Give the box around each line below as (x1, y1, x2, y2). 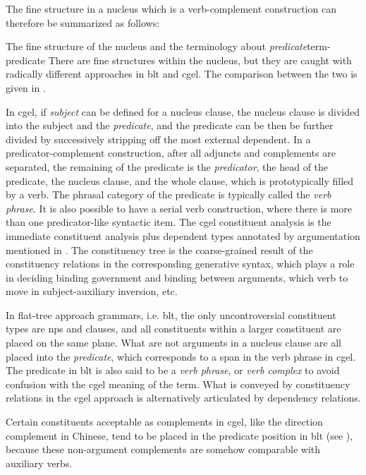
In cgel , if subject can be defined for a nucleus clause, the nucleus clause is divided (6, 104, 360, 119)
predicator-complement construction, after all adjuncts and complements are (6, 145, 336, 160)
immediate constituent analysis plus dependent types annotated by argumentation (6, 228, 360, 243)
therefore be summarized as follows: (6, 15, 160, 30)
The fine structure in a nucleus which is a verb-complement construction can (6, 1, 337, 16)
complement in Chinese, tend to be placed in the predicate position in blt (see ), (6, 428, 353, 443)
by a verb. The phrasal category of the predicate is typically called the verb (6, 187, 331, 202)
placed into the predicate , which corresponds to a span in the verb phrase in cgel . (6, 349, 356, 363)
